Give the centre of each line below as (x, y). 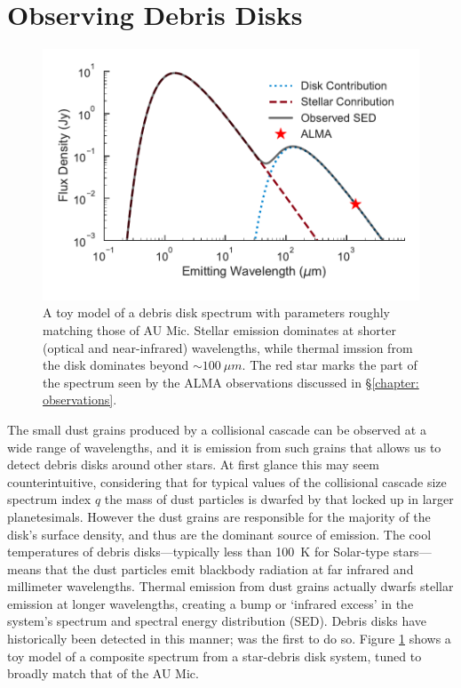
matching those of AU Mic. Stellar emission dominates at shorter (219, 329)
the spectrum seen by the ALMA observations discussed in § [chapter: (231, 382)
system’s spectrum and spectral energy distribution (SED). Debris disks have (217, 621)
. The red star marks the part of (330, 365)
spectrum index (49, 499)
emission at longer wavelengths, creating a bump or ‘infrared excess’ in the (211, 603)
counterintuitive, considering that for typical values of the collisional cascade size (227, 481)
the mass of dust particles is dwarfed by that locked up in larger (279, 499)
